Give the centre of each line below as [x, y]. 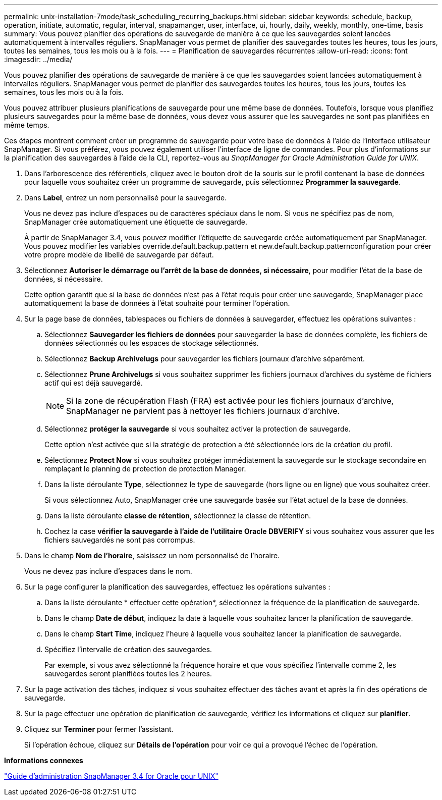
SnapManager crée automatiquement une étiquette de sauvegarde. [136, 222]
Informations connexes [44, 760]
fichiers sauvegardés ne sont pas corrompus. [120, 540]
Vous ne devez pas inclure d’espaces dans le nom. [108, 571]
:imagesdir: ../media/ [38, 59]
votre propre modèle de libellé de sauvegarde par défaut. [119, 255]
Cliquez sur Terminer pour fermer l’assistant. [99, 729]
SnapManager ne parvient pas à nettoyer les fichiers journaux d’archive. [203, 411]
